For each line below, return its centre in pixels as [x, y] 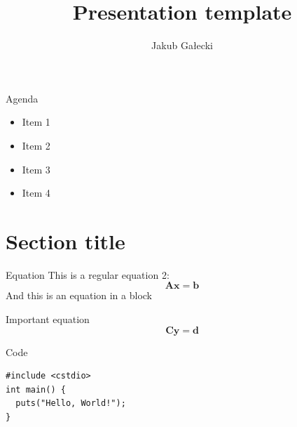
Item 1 [36, 122]
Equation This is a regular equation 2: [88, 274]
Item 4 [36, 193]
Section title [65, 241]
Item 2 [36, 145]
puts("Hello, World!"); [71, 403]
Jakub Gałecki [182, 45]
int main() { [36, 389]
